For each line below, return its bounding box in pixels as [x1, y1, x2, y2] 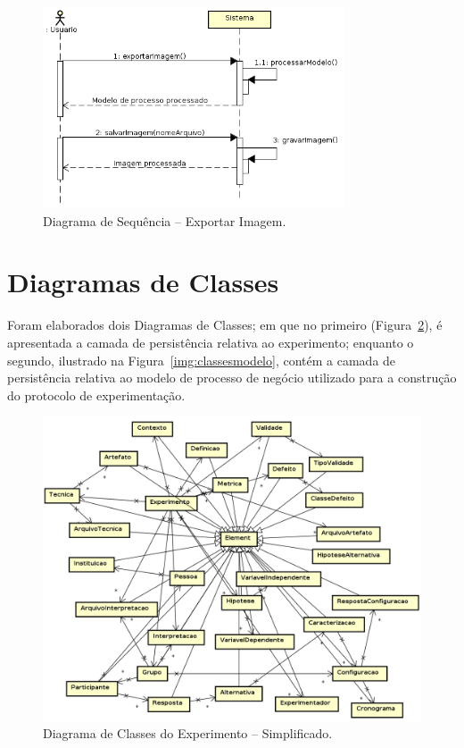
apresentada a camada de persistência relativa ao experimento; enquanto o [7, 332, 414, 351]
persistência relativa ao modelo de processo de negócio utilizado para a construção [7, 368, 457, 387]
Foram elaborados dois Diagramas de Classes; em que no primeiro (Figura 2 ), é [7, 315, 443, 334]
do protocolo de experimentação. [7, 385, 186, 404]
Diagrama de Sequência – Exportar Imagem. [43, 211, 286, 230]
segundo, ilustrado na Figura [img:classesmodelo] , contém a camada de [7, 350, 396, 369]
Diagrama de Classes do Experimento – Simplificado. [43, 724, 333, 743]
